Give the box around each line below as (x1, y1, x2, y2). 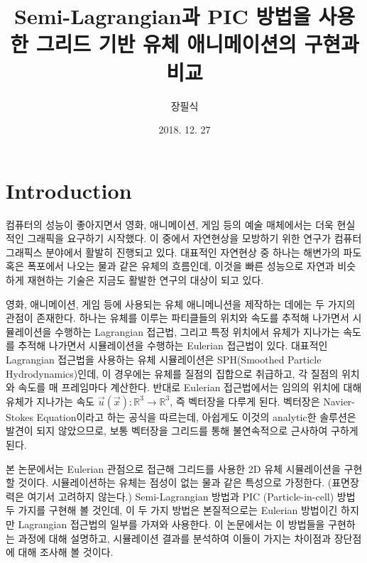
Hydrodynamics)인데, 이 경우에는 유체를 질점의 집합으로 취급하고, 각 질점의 (6, 366, 339, 381)
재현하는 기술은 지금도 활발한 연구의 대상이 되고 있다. (27, 273, 264, 287)
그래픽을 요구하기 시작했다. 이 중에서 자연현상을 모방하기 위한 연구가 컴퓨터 (27, 231, 362, 246)
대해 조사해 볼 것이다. (18, 545, 114, 559)
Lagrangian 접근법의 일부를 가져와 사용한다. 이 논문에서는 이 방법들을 (18, 516, 325, 531)
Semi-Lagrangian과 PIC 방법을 (14, 1, 311, 31)
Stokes (6, 409, 33, 424)
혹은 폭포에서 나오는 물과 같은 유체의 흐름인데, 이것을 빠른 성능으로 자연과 (6, 258, 334, 273)
